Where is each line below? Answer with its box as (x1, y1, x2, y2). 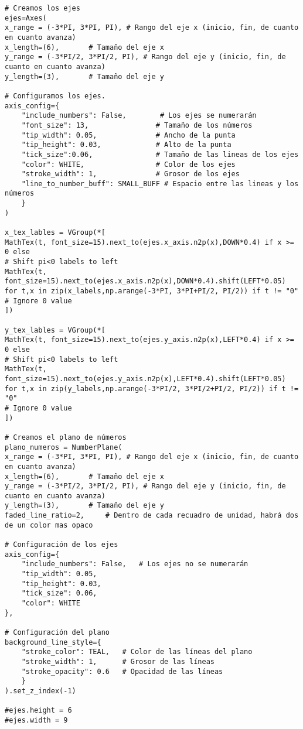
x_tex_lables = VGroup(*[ (5, 228, 105, 237)
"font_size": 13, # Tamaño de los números (21, 121, 253, 129)
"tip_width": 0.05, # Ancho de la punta (21, 131, 236, 139)
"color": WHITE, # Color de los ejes (21, 160, 236, 169)
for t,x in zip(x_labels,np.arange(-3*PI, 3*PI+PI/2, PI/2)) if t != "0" (5, 287, 299, 296)
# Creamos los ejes (5, 4, 80, 12)
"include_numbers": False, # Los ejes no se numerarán (21, 560, 248, 569)
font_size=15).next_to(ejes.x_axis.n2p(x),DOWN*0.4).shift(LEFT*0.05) (5, 277, 286, 286)
